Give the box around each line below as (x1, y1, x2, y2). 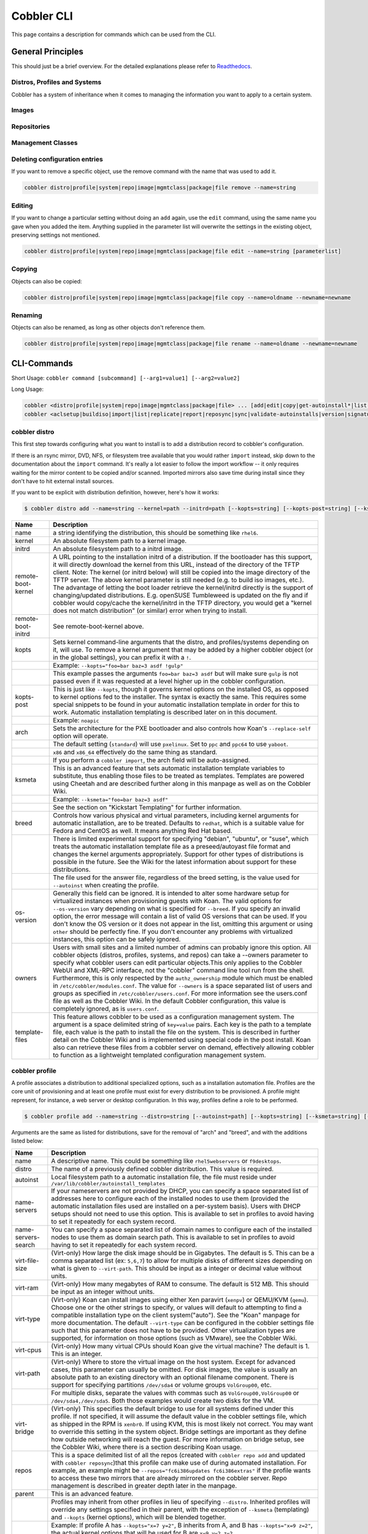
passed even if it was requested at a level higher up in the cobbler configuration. (53, 677, 285, 685)
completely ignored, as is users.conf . (53, 1004, 159, 1013)
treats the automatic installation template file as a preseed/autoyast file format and (53, 842, 291, 851)
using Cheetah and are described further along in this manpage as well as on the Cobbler (53, 779, 311, 788)
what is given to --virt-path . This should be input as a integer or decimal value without (51, 1264, 302, 1273)
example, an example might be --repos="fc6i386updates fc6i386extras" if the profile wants (51, 1466, 311, 1474)
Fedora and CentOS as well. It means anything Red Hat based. (53, 827, 232, 835)
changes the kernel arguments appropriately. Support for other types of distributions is (53, 850, 304, 858)
